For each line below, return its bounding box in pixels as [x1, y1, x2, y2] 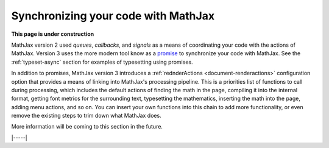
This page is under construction [11, 30, 94, 38]
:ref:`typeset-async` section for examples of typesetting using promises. [11, 58, 193, 66]
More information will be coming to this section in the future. [11, 123, 163, 130]
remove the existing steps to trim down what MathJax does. [11, 112, 161, 119]
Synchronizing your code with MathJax [11, 9, 215, 22]
